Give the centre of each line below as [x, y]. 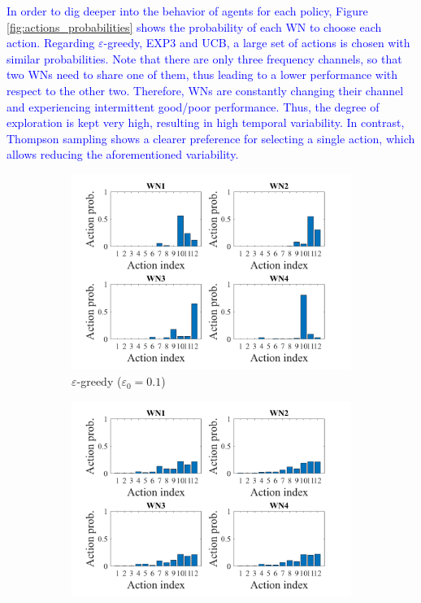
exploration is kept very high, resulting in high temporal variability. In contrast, [206, 122]
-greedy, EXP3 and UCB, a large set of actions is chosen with [257, 43]
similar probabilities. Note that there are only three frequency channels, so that [204, 58]
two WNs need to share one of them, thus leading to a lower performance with [202, 74]
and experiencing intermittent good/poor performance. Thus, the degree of [193, 106]
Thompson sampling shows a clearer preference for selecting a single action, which [211, 138]
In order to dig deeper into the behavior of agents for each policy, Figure [187, 11]
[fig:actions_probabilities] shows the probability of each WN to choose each [194, 26]
